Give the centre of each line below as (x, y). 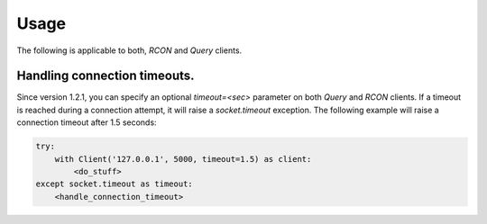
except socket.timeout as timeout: (114, 184)
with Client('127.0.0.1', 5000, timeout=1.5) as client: (183, 159)
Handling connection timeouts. (106, 76)
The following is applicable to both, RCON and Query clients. (129, 50)
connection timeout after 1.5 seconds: (87, 122)
